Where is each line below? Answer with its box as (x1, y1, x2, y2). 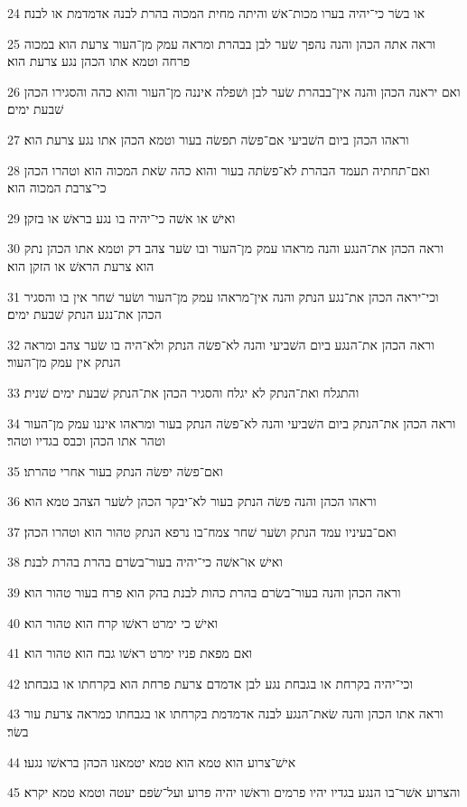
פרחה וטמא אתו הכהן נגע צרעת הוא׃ (7, 52, 191, 70)
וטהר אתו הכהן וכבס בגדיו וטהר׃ (7, 431, 165, 450)
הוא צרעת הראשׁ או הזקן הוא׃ (7, 256, 154, 275)
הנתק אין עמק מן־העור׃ (7, 352, 121, 371)
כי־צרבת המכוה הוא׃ (7, 178, 107, 197)
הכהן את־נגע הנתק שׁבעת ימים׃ (7, 305, 162, 324)
